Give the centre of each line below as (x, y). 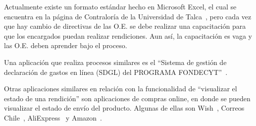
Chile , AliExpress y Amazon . (53, 117)
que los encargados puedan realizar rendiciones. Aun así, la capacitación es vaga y (128, 35)
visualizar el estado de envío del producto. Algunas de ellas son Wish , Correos (124, 108)
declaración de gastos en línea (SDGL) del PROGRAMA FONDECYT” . (116, 72)
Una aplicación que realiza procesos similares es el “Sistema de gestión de (115, 62)
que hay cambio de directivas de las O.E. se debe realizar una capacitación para (125, 26)
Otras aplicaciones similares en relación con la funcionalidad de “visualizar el (121, 89)
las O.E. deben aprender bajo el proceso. (66, 45)
